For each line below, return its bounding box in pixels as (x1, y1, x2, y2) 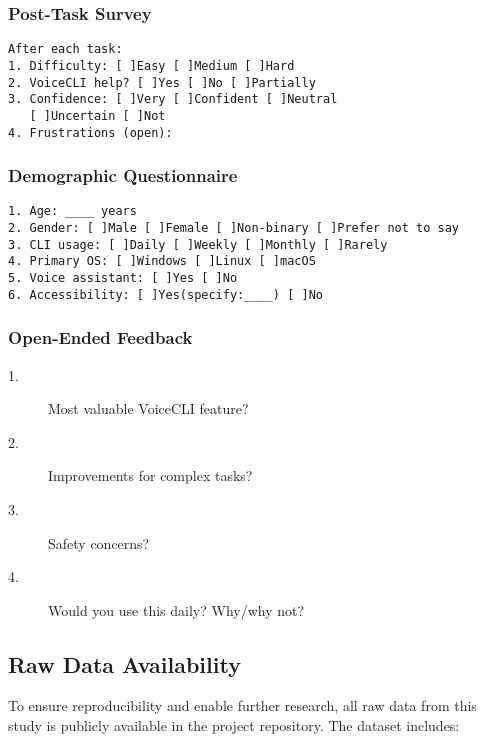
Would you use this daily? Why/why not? (48, 599, 305, 620)
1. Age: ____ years (8, 204, 137, 219)
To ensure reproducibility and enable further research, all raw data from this (8, 695, 477, 716)
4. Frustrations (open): (8, 125, 173, 140)
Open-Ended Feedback (8, 325, 193, 350)
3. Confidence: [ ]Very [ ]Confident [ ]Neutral (8, 92, 338, 107)
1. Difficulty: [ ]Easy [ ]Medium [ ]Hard (8, 58, 295, 73)
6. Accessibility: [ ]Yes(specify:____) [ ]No (8, 287, 323, 302)
